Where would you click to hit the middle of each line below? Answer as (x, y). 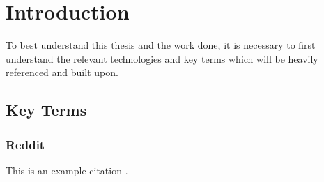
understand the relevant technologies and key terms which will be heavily (162, 58)
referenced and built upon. (62, 72)
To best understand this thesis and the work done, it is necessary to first (161, 45)
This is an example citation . (67, 170)
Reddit (25, 144)
